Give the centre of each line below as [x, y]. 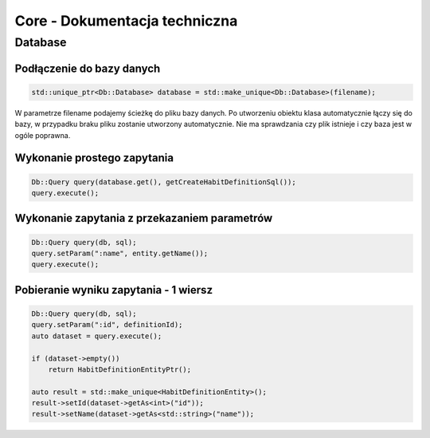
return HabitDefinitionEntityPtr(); [119, 369]
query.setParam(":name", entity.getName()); [120, 253]
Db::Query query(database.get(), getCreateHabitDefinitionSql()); [164, 182]
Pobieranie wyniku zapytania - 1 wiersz [114, 290]
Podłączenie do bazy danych [88, 68]
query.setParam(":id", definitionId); [107, 325]
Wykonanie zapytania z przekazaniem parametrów [144, 218]
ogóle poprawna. [43, 135]
